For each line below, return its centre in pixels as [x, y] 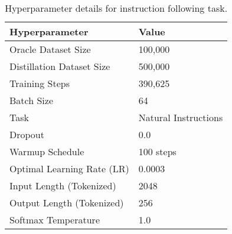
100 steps [157, 151]
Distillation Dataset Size [60, 66]
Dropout [27, 134]
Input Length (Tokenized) [63, 185]
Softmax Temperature [55, 220]
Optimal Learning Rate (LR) [69, 168]
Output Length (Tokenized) [67, 203]
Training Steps [40, 83]
